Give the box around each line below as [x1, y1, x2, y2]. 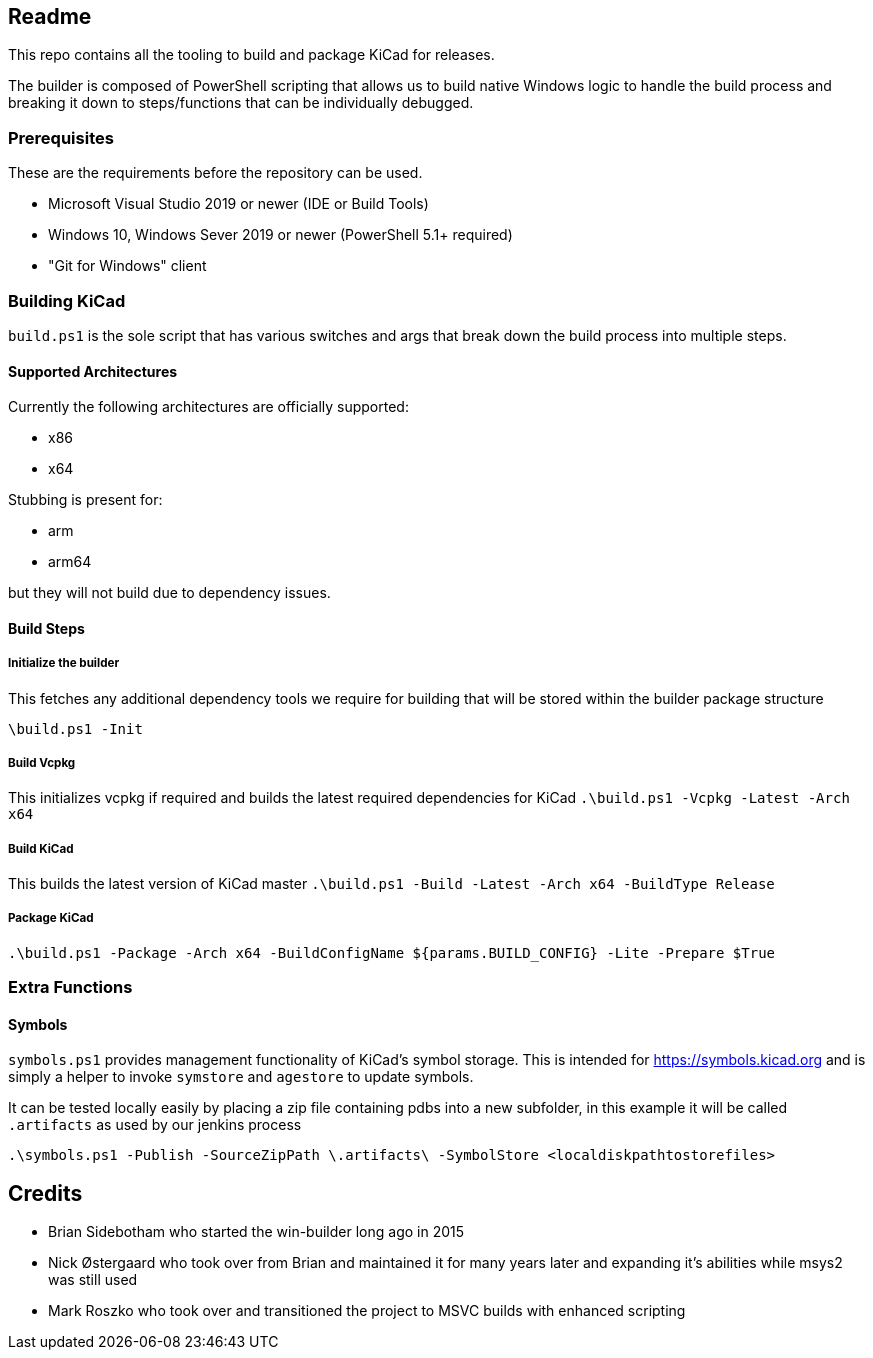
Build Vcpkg [8, 755, 76, 770]
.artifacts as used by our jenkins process [8, 1116, 302, 1134]
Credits [8, 1180, 83, 1206]
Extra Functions [8, 977, 133, 998]
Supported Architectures [8, 362, 178, 380]
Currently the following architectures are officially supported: [8, 398, 409, 416]
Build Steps [8, 619, 85, 637]
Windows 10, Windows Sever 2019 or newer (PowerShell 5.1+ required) [48, 226, 513, 244]
